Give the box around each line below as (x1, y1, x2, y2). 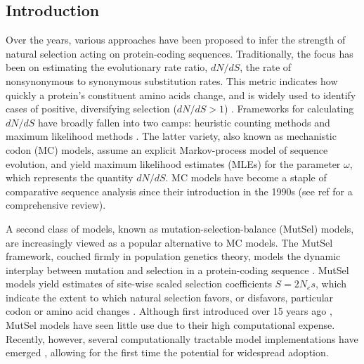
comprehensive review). (6, 197, 106, 212)
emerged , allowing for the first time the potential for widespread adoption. (6, 345, 329, 360)
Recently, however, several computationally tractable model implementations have (6, 331, 358, 346)
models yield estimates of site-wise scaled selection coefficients (6, 276, 272, 291)
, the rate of (240, 60, 292, 74)
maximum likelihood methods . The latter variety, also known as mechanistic (6, 129, 337, 143)
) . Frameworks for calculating (223, 101, 354, 116)
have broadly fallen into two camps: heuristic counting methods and (38, 115, 330, 129)
